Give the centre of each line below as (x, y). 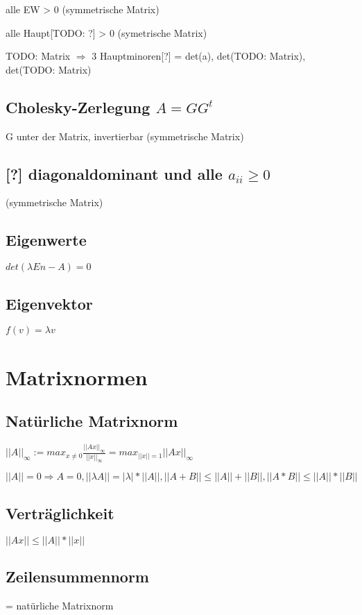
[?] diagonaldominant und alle (114, 173)
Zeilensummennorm (77, 576)
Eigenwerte (46, 240)
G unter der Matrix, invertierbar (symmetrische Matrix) (125, 136)
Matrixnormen (77, 377)
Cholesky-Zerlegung (78, 107)
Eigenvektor (49, 303)
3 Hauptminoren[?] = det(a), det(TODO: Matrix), (199, 56)
